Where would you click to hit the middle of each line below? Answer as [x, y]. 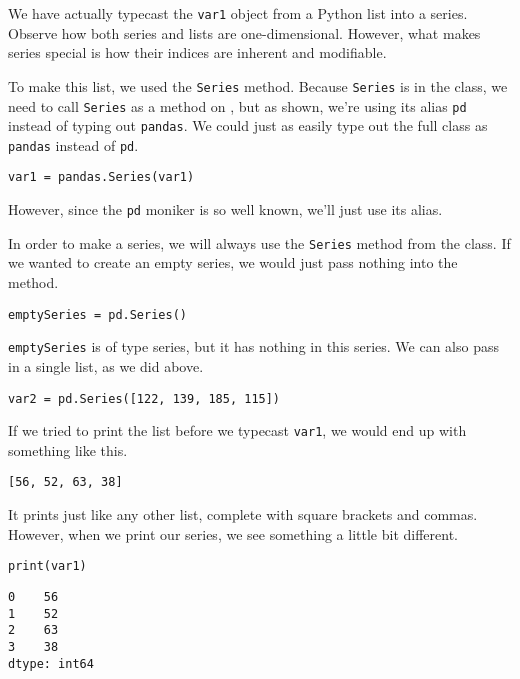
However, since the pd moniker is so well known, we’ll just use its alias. [225, 209]
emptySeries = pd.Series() [97, 314]
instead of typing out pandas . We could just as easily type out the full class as [248, 125]
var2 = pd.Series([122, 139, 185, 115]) [144, 398]
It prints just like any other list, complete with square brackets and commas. [243, 514]
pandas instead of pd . [73, 144]
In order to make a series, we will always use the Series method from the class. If [259, 242]
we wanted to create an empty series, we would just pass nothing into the [233, 262]
